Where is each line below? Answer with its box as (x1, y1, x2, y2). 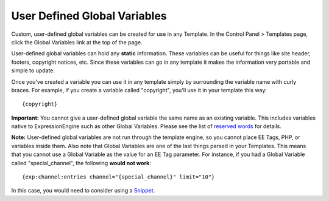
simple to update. (11, 67, 55, 74)
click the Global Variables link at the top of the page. (11, 38, 143, 46)
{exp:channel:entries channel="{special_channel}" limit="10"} (22, 174, 215, 180)
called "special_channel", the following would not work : (11, 159, 152, 166)
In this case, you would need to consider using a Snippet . (11, 187, 155, 194)
